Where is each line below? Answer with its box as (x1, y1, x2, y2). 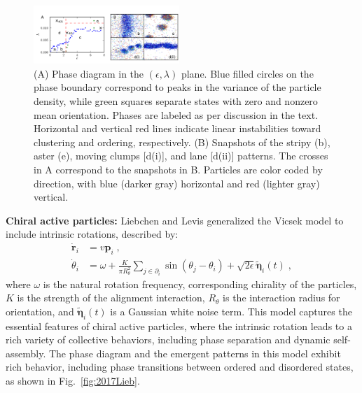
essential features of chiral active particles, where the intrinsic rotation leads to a (6, 318, 352, 333)
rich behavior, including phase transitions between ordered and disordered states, (6, 359, 354, 374)
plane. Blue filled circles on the (181, 66, 314, 80)
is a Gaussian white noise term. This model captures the (110, 303, 352, 318)
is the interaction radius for (223, 290, 340, 305)
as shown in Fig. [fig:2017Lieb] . (6, 373, 140, 387)
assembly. (6, 345, 46, 360)
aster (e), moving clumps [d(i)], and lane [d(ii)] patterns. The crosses (34, 148, 328, 163)
